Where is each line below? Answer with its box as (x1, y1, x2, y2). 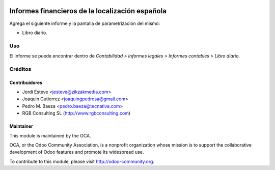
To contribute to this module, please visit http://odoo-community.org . (9, 158, 155, 164)
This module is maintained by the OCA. (9, 132, 91, 138)
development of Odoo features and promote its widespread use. (9, 149, 144, 155)
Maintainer (9, 123, 33, 129)
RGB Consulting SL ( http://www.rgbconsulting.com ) (22, 110, 131, 117)
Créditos (9, 65, 32, 72)
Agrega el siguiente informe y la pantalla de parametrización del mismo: (9, 20, 160, 26)
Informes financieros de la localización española (9, 7, 167, 15)
